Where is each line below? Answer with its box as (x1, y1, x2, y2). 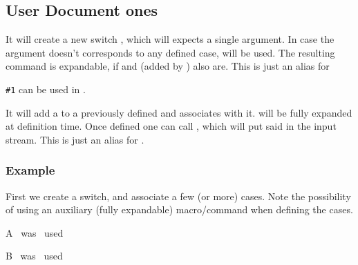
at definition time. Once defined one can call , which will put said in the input (6, 119, 337, 133)
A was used (6, 225, 64, 239)
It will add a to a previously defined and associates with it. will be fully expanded (6, 105, 352, 119)
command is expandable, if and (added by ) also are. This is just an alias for (6, 59, 330, 73)
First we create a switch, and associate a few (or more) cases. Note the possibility (6, 188, 351, 203)
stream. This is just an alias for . (6, 132, 144, 146)
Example (6, 161, 55, 179)
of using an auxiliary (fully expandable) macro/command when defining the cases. (6, 202, 353, 217)
